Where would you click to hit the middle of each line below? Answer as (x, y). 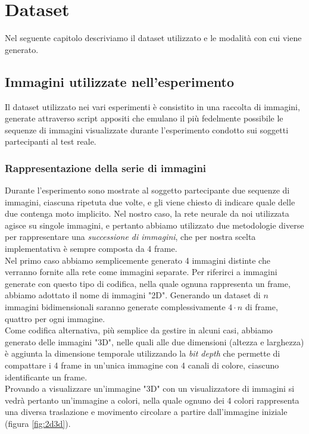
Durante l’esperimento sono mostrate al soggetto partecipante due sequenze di (147, 190)
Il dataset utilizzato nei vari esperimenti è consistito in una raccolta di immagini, (152, 106)
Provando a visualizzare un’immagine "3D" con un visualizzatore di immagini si (150, 388)
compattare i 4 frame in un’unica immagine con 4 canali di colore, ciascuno (142, 365)
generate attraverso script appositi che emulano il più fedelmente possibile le (144, 118)
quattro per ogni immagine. (55, 318)
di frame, (261, 307)
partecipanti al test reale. (51, 141)
